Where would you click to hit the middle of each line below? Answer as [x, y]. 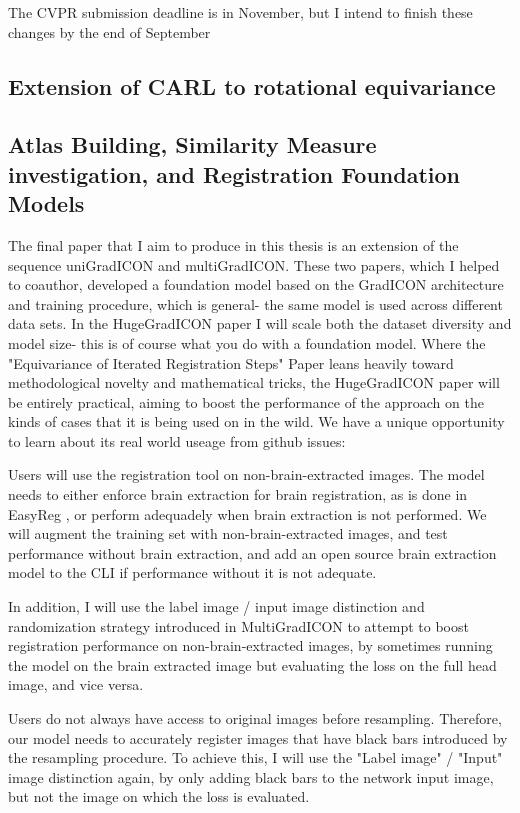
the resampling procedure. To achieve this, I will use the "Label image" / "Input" [255, 757]
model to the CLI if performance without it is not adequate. [192, 572]
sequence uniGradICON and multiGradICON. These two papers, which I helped [254, 264]
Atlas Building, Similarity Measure [192, 144]
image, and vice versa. [76, 684]
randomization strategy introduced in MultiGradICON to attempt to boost [238, 625]
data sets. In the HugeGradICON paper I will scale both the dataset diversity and [260, 323]
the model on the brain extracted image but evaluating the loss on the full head [252, 664]
